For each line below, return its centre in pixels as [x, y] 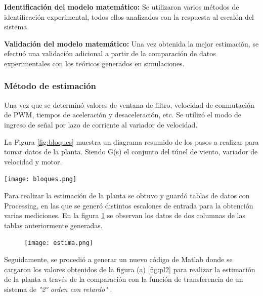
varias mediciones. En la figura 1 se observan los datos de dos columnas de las [125, 215]
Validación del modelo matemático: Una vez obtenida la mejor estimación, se [131, 43]
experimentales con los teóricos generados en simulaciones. [94, 63]
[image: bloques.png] [40, 179]
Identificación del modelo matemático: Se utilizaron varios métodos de [122, 7]
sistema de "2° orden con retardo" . [58, 289]
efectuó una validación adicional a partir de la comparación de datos [110, 53]
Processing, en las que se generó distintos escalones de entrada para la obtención [129, 205]
